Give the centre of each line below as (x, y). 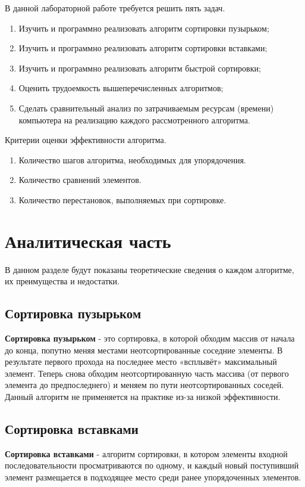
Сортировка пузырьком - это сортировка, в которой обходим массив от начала (150, 338)
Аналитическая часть (88, 241)
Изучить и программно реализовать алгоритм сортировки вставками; (143, 48)
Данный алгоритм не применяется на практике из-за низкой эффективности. (143, 397)
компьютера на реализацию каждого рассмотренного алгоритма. (134, 120)
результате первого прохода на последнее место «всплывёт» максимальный (141, 362)
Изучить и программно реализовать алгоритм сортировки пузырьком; (144, 28)
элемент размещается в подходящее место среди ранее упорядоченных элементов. (153, 477)
